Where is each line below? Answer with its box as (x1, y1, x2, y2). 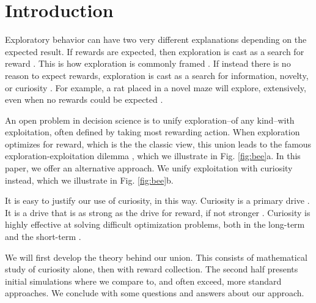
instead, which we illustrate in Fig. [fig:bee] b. (5, 173, 174, 186)
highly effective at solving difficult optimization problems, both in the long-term (5, 218, 305, 231)
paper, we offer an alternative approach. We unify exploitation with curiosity (5, 162, 293, 174)
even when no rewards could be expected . (5, 93, 163, 106)
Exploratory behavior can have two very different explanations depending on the (5, 33, 307, 46)
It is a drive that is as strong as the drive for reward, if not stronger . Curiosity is (5, 206, 310, 219)
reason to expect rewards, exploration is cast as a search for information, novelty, (5, 69, 309, 81)
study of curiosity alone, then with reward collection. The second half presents (5, 263, 298, 275)
